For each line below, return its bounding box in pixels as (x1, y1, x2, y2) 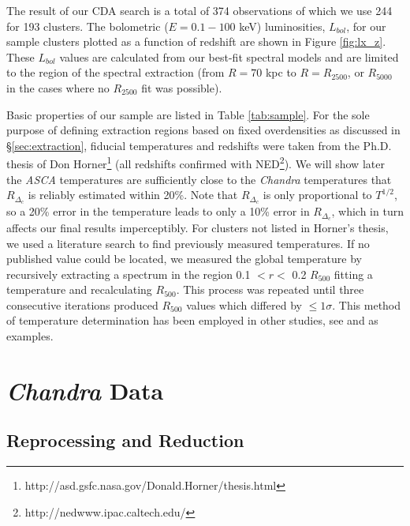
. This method (332, 296, 401, 313)
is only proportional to (263, 186, 372, 203)
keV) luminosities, (239, 17, 326, 34)
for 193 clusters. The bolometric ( (6, 17, 169, 34)
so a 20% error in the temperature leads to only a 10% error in (6, 203, 310, 220)
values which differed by (186, 296, 302, 313)
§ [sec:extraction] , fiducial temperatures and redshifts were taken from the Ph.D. (6, 137, 392, 153)
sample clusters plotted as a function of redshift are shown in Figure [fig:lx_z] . (6, 33, 386, 50)
